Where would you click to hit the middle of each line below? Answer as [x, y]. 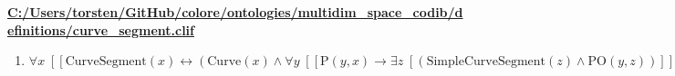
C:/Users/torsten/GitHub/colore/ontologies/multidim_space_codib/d [235, 12]
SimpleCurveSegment [486, 62]
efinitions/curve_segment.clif [101, 29]
